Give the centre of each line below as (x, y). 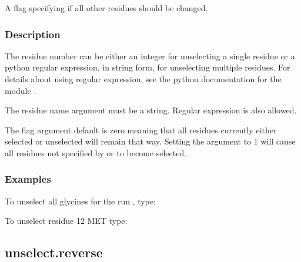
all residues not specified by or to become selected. (96, 152)
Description (33, 34)
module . (21, 90)
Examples (28, 179)
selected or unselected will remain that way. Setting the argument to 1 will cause (150, 141)
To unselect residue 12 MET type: (66, 221)
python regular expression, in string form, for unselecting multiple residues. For (148, 67)
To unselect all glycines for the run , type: (80, 201)
